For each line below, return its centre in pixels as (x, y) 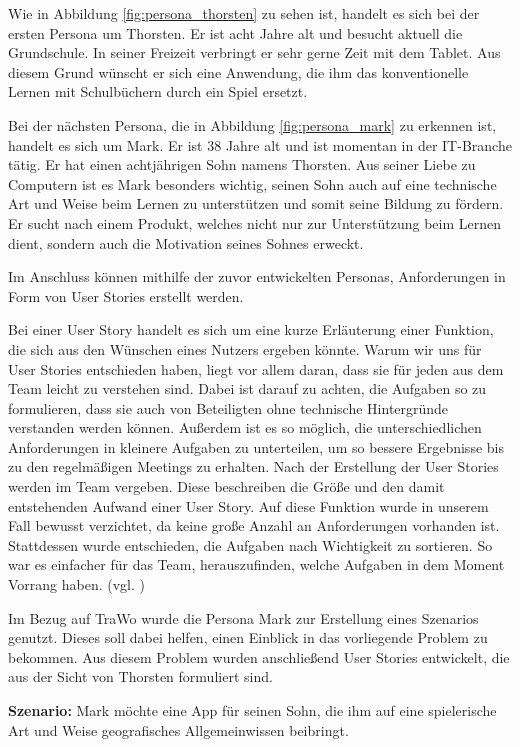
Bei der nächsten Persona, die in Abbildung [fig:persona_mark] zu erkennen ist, (252, 124)
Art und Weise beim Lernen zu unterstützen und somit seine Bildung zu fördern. (256, 203)
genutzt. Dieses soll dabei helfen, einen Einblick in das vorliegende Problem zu (248, 637)
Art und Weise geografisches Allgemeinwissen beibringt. (178, 729)
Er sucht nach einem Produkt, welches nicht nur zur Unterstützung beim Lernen (254, 222)
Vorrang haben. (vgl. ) (77, 584)
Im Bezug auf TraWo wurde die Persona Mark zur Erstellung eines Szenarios (243, 617)
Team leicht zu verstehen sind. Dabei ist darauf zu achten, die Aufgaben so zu (247, 388)
